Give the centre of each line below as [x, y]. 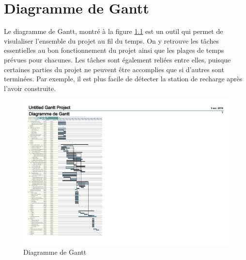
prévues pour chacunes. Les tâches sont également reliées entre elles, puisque [117, 59]
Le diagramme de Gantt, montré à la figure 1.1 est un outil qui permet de [114, 31]
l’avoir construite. [30, 88]
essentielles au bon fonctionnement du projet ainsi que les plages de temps [114, 50]
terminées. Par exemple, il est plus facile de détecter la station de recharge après [123, 79]
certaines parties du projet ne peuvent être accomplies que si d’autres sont [114, 69]
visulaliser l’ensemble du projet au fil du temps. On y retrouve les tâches [111, 40]
